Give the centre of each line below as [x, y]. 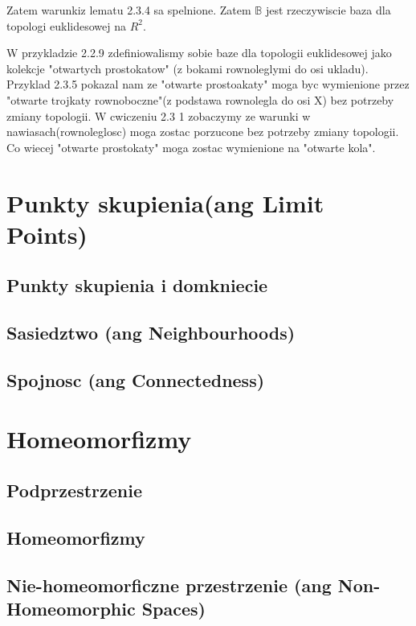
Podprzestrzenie [75, 490]
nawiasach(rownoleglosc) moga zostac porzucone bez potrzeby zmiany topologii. [203, 132]
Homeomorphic [71, 608]
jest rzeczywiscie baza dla [328, 10]
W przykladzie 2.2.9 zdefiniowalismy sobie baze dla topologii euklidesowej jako [199, 53]
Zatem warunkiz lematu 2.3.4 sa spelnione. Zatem [129, 10]
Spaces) [173, 608]
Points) [47, 234]
